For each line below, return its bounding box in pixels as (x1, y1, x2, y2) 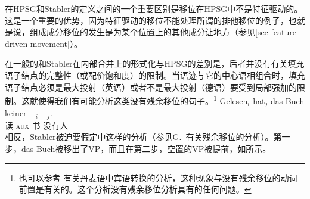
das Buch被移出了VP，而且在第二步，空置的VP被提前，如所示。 (21, 142, 271, 154)
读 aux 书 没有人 (5, 119, 69, 131)
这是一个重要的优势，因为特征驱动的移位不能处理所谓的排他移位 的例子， (5, 14, 289, 26)
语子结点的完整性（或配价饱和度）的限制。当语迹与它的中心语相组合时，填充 (5, 69, 305, 81)
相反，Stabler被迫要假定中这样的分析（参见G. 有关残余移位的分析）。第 (5, 130, 282, 143)
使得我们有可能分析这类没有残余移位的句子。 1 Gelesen (38, 93, 248, 107)
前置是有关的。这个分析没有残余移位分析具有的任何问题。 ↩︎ (18, 183, 252, 195)
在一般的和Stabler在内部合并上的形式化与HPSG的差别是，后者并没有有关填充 (5, 57, 305, 70)
